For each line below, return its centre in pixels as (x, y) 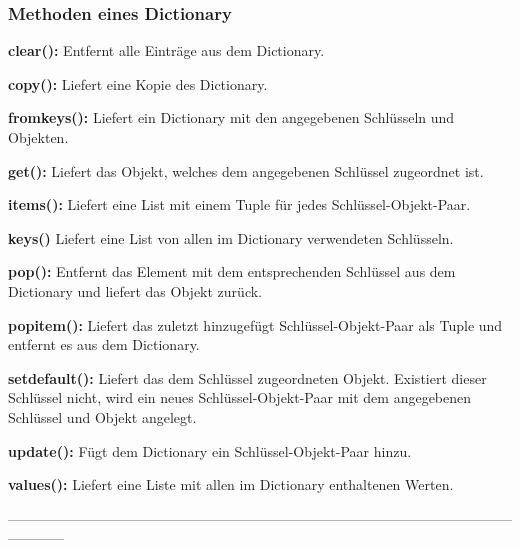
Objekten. (38, 137)
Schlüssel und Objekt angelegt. (102, 416)
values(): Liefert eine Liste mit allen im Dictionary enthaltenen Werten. (231, 484)
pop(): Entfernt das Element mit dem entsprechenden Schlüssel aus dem (232, 271)
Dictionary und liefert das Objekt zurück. (135, 290)
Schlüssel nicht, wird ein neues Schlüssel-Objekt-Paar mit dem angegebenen (240, 397)
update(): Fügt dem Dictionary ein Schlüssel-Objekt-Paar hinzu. (210, 450)
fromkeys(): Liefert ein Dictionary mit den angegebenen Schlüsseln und (231, 117)
